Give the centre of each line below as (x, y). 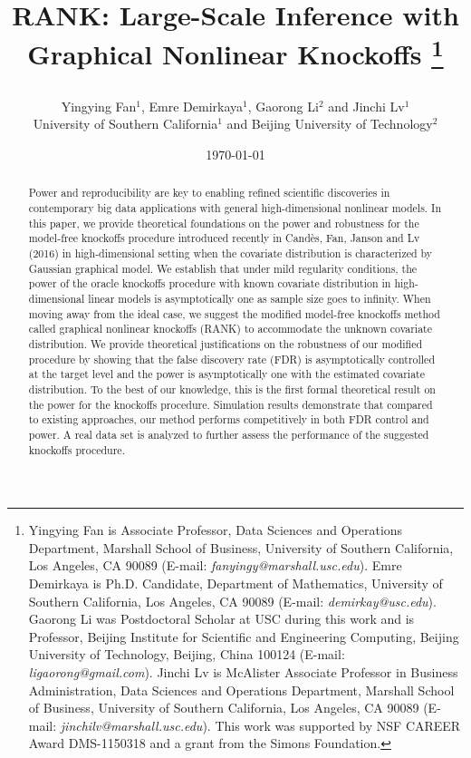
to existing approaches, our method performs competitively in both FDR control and (229, 419)
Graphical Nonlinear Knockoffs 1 (235, 52)
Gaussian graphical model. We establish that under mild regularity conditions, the (223, 268)
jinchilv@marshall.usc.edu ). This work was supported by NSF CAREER (260, 725)
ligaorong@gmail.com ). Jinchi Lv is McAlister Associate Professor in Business (243, 672)
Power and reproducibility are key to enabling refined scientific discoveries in (209, 193)
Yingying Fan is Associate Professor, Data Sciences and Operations (216, 530)
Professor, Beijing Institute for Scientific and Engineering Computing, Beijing (244, 636)
